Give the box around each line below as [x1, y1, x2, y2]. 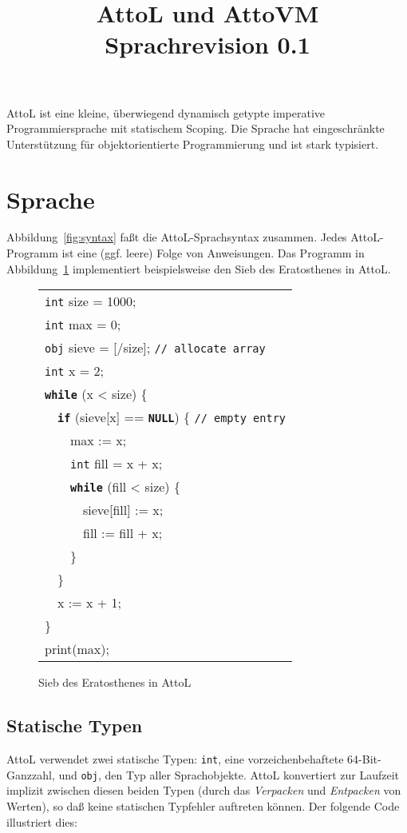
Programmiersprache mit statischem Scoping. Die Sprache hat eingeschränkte [6, 120, 385, 137]
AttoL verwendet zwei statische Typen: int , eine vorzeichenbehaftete [6, 751, 344, 767]
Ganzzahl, [6, 766, 55, 783]
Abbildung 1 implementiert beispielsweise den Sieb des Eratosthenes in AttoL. [6, 260, 391, 277]
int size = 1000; [45, 292, 136, 311]
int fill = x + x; [70, 454, 163, 473]
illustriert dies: [6, 813, 77, 830]
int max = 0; [45, 315, 121, 334]
